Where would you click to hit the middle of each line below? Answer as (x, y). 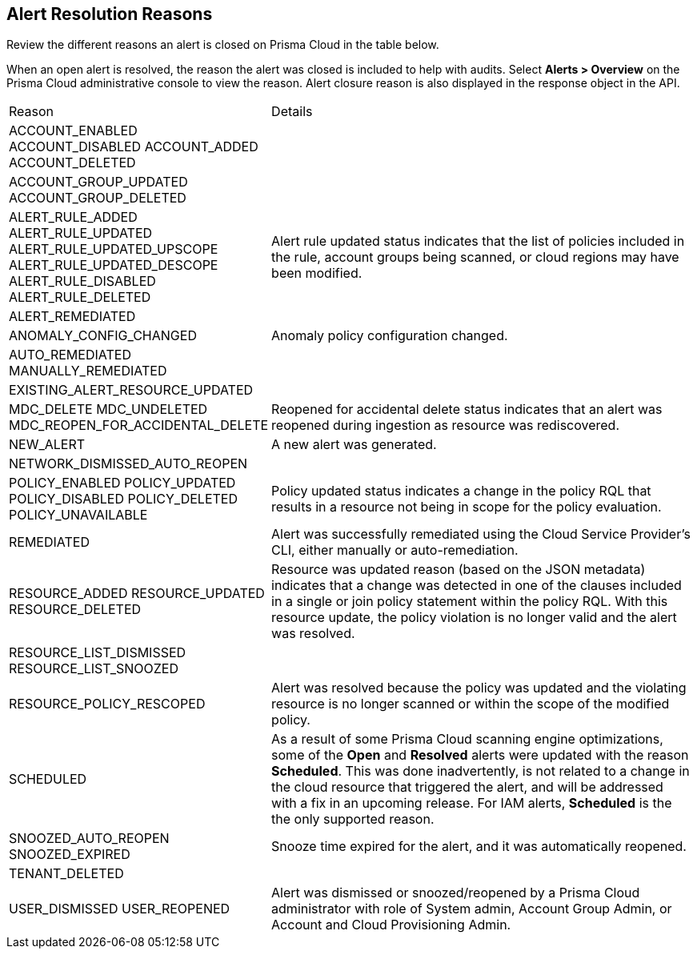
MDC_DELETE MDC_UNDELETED (108, 409)
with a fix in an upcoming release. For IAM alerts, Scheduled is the (472, 803)
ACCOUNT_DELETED (72, 163)
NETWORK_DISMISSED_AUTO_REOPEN (128, 464)
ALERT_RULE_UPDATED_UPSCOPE (114, 249)
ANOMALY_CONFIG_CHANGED (103, 336)
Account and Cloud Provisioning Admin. (391, 925)
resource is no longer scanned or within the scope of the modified (471, 704)
